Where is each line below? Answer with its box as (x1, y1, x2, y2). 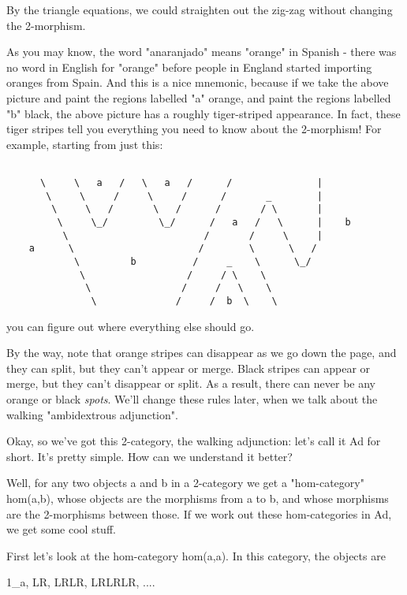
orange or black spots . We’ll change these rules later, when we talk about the (6, 390, 378, 407)
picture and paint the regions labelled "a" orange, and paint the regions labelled (6, 89, 391, 106)
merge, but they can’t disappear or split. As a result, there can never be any (6, 375, 375, 392)
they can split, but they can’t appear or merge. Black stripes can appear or (6, 359, 371, 376)
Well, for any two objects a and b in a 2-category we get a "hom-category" (6, 474, 364, 491)
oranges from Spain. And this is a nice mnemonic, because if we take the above (6, 74, 389, 91)
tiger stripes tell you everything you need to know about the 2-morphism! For (6, 121, 382, 137)
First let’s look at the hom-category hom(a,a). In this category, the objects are (6, 547, 386, 563)
